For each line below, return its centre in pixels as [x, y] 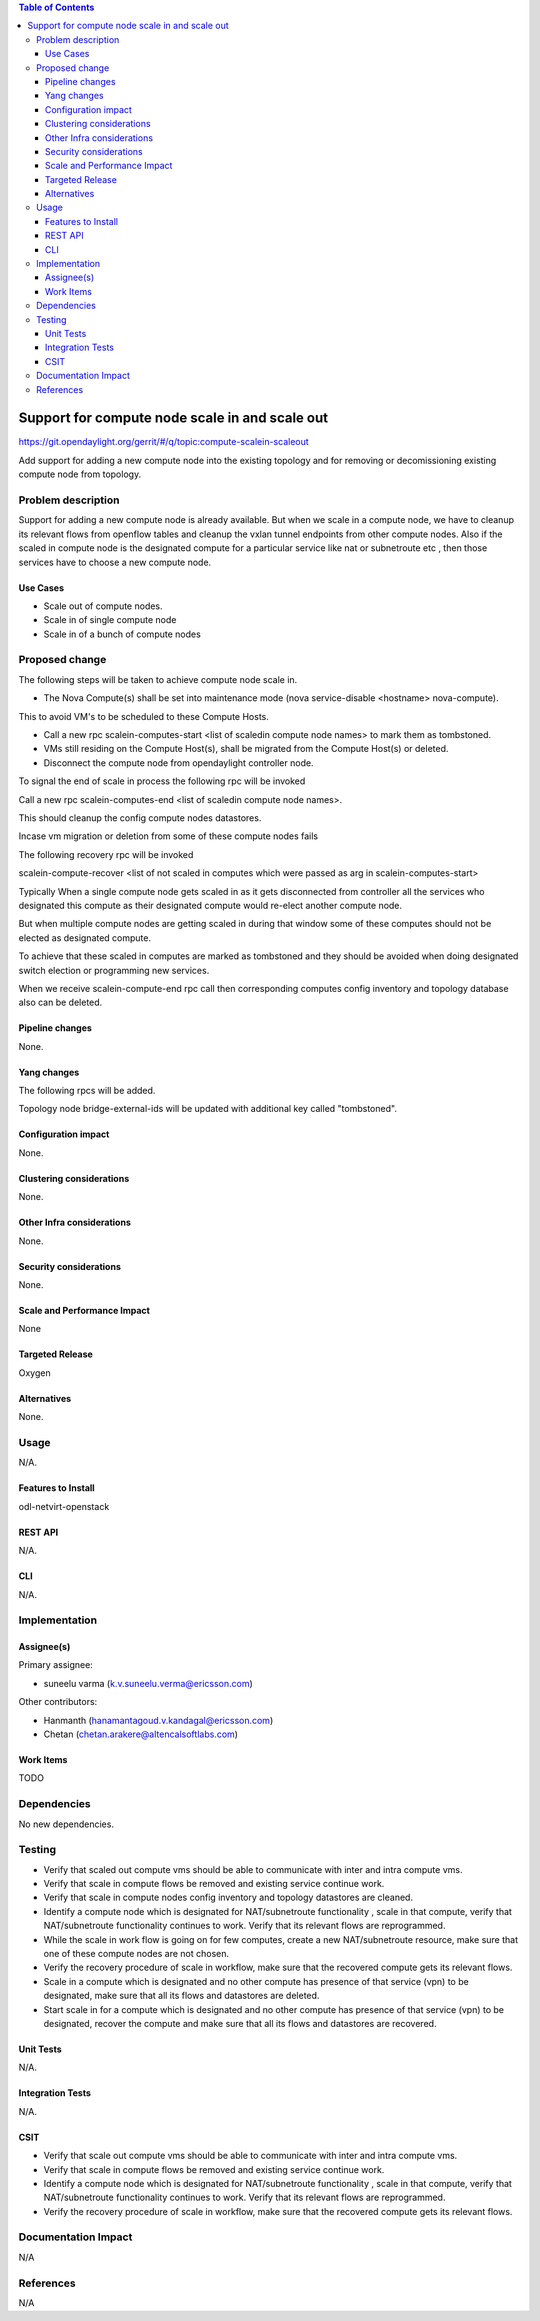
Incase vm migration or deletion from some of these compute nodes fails [168, 836]
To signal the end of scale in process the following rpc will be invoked [162, 781]
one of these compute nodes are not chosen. [136, 1954]
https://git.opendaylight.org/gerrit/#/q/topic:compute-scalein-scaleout [163, 442]
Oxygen [34, 1372]
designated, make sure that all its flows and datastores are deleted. [181, 1996]
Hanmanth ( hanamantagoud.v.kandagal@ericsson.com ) [158, 1720]
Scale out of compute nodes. [103, 606]
